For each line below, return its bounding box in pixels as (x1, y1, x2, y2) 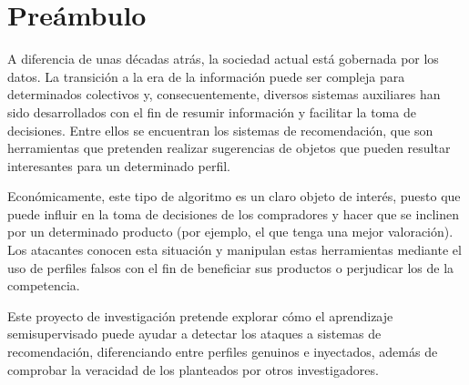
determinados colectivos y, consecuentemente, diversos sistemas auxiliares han (7, 85, 441, 104)
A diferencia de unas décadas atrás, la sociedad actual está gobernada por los (7, 49, 439, 68)
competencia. (7, 276, 80, 295)
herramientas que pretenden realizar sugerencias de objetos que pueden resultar (7, 138, 451, 157)
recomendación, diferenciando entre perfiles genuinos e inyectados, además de (7, 342, 438, 361)
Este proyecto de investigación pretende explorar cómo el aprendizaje (7, 306, 393, 325)
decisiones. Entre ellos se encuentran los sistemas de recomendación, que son (7, 120, 433, 139)
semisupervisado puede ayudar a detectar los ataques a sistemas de (7, 324, 382, 343)
